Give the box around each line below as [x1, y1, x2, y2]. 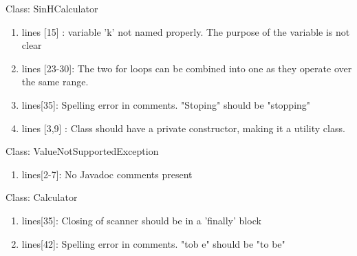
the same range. [21, 74, 89, 89]
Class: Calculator [6, 190, 78, 204]
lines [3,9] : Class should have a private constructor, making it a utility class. [21, 120, 345, 135]
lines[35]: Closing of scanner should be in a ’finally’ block [21, 213, 261, 227]
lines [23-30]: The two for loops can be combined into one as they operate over [21, 61, 352, 75]
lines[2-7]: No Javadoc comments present [21, 167, 193, 181]
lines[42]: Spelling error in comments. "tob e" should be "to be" [21, 236, 285, 250]
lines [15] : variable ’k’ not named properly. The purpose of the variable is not [21, 24, 350, 39]
